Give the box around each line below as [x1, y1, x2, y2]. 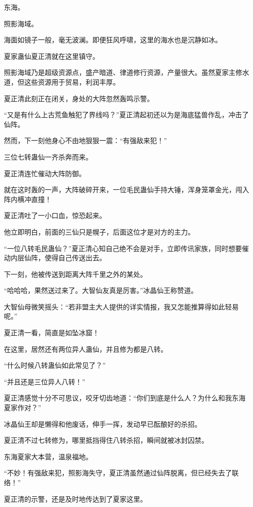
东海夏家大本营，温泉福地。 [4, 451, 92, 461]
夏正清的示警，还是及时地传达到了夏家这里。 [4, 493, 147, 504]
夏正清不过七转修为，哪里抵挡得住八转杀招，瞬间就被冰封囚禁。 [4, 435, 208, 445]
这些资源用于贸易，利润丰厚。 [24, 76, 120, 87]
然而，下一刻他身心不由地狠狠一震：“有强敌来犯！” [4, 135, 167, 145]
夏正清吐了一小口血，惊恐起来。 [4, 210, 106, 220]
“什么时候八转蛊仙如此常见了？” [4, 360, 106, 370]
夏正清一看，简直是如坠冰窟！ [4, 327, 99, 338]
